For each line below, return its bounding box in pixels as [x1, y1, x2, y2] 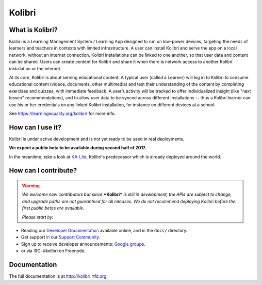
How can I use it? [9, 123, 62, 131]
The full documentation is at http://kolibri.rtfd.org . [9, 273, 108, 279]
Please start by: [22, 214, 54, 220]
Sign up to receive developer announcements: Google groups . [21, 241, 146, 247]
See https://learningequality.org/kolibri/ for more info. [9, 111, 116, 116]
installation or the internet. [9, 65, 62, 71]
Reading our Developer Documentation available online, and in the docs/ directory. [21, 228, 188, 234]
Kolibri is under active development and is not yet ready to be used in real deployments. [9, 136, 184, 142]
